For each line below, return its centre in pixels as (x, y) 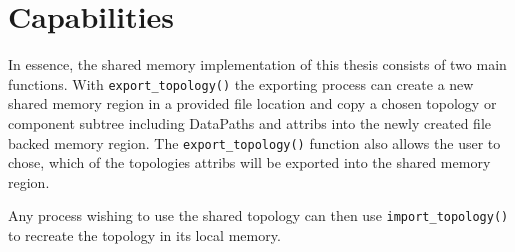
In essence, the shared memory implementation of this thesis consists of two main (257, 64)
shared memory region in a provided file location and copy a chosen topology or (252, 103)
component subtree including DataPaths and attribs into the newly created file (249, 122)
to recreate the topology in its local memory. (144, 235)
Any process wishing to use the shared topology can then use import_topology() (258, 215)
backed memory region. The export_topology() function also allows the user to (254, 142)
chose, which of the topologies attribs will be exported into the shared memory (249, 162)
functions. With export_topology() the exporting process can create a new (241, 83)
